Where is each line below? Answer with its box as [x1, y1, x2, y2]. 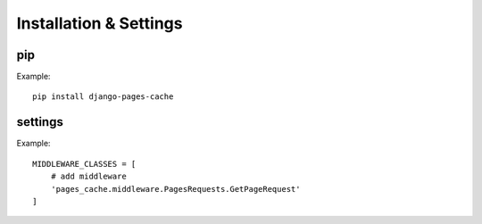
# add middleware [50, 171, 127, 182]
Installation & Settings [16, 13, 183, 33]
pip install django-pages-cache [32, 92, 174, 102]
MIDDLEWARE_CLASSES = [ [32, 159, 137, 169]
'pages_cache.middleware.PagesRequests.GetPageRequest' [50, 184, 301, 194]
